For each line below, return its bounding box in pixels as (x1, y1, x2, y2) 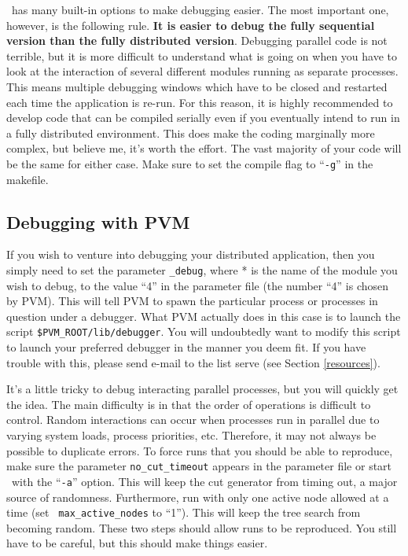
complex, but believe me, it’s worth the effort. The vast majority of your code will (6, 140, 402, 156)
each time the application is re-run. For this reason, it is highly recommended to (6, 94, 393, 110)
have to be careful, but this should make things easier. (6, 535, 268, 551)
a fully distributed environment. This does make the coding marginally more (6, 124, 375, 141)
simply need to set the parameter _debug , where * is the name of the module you (6, 261, 398, 278)
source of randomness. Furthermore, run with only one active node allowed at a (6, 488, 389, 505)
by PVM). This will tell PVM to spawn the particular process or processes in (6, 293, 378, 309)
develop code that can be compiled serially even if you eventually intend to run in (6, 109, 400, 126)
